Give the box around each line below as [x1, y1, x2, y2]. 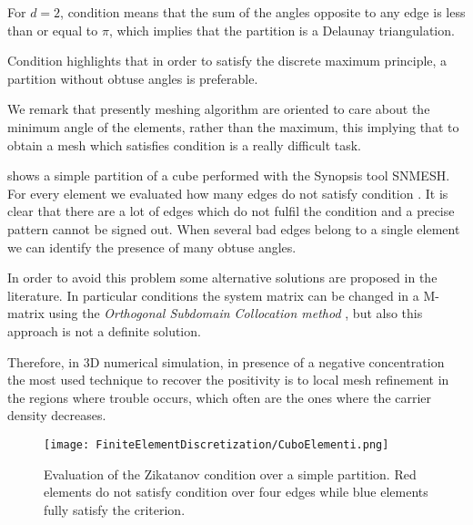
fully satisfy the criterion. [44, 499, 186, 519]
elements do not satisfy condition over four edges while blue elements [44, 482, 428, 501]
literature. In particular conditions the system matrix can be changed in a [7, 285, 419, 304]
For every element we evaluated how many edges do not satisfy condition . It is [7, 183, 448, 202]
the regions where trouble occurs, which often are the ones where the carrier [7, 387, 432, 407]
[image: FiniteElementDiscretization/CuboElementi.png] [44, 437, 389, 451]
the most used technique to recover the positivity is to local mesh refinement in [7, 370, 449, 389]
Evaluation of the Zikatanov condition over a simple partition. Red [44, 464, 417, 483]
